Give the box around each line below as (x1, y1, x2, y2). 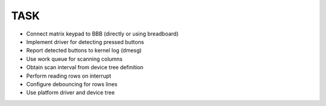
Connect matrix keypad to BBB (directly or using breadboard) (26, 30, 179, 37)
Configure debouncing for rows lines (26, 80, 118, 87)
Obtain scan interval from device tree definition (26, 64, 144, 71)
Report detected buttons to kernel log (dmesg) (26, 47, 142, 54)
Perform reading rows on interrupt (26, 72, 112, 79)
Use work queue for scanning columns (26, 55, 123, 63)
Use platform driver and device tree (26, 89, 115, 96)
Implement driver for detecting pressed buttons (26, 38, 144, 45)
